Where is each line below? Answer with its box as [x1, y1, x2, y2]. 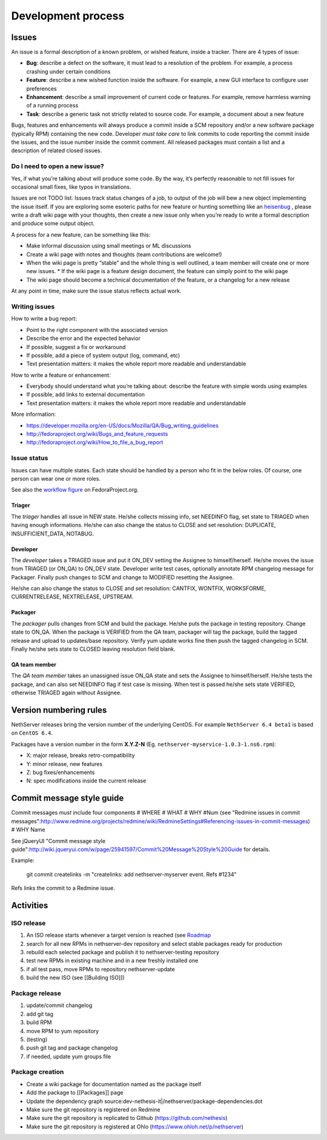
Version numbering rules [11, 705, 107, 715]
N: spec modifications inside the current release [26, 777, 147, 784]
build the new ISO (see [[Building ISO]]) [26, 974, 125, 982]
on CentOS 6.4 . [11, 729, 53, 737]
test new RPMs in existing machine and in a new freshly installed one [26, 957, 199, 965]
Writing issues [11, 302, 55, 311]
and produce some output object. [11, 220, 95, 227]
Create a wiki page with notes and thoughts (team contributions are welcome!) [26, 251, 222, 258]
